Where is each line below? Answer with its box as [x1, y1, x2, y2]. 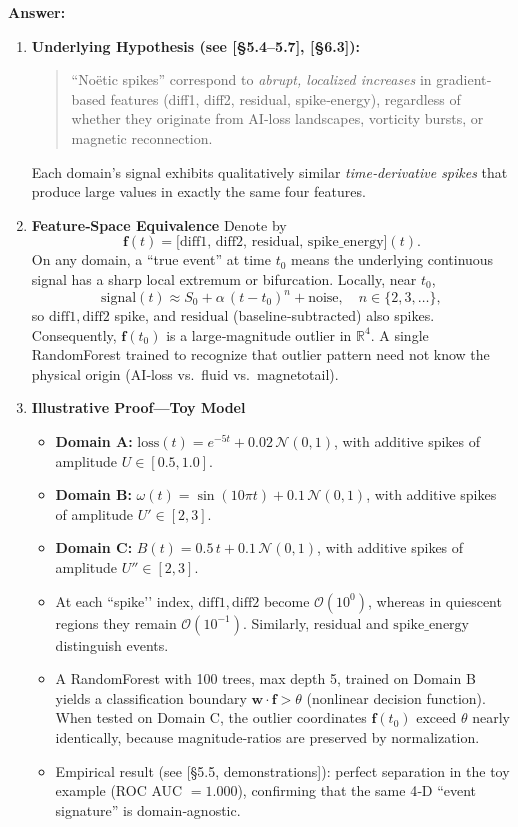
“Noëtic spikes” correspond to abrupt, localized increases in [71, 69, 432, 90]
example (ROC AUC [55, 780, 183, 801]
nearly [472, 707, 510, 728]
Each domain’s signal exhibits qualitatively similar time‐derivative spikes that [31, 161, 508, 182]
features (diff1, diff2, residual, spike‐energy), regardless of [110, 88, 461, 109]
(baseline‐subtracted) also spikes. [232, 305, 435, 326]
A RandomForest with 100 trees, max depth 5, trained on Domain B [55, 668, 476, 689]
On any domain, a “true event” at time [31, 249, 271, 270]
